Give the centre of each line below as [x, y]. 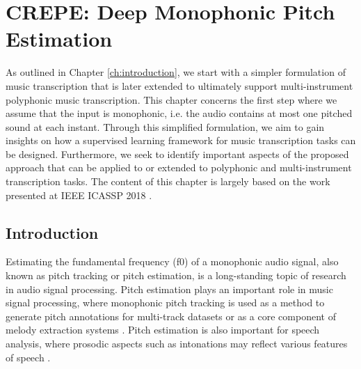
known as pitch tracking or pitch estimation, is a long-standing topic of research [176, 275]
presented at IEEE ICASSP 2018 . [79, 195]
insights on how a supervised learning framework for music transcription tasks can [181, 140]
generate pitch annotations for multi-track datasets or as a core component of [171, 316]
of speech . [28, 357]
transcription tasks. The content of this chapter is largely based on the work [168, 181]
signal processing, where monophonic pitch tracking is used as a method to [165, 303]
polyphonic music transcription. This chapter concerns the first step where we [171, 99]
